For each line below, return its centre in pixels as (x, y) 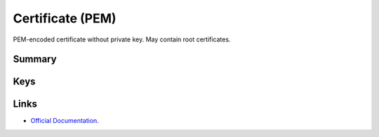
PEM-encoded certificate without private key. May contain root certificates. (122, 39)
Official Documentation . (65, 121)
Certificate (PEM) (65, 18)
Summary (35, 59)
